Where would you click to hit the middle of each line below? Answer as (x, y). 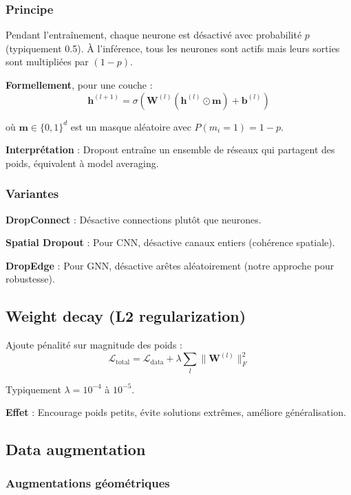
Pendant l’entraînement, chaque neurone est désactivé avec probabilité (154, 35)
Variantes (32, 194)
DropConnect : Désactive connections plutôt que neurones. (134, 219)
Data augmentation (76, 449)
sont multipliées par (47, 62)
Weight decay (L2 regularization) (126, 316)
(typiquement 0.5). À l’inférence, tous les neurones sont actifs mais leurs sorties (173, 48)
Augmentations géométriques (88, 483)
